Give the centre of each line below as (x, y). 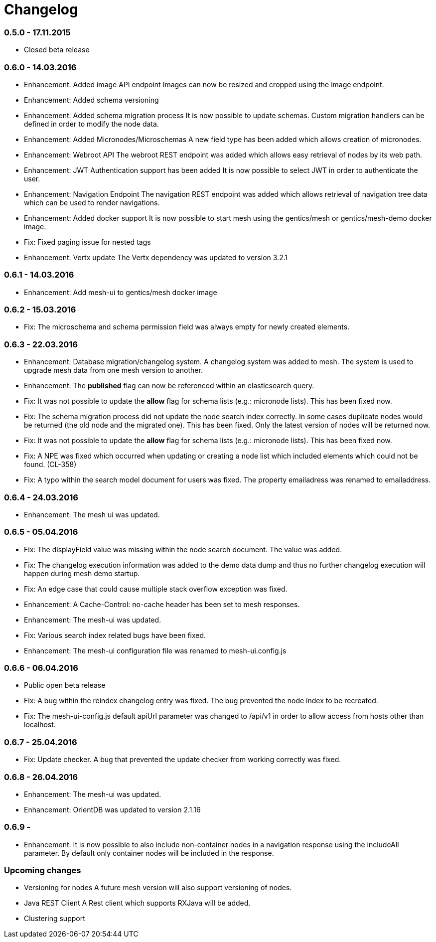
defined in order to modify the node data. (91, 124)
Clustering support (55, 919)
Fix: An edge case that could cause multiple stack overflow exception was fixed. (156, 589)
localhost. (40, 725)
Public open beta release (65, 685)
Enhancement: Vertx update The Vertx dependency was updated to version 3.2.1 (156, 257)
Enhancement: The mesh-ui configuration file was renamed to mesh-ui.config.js (155, 650)
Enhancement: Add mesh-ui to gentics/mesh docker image (121, 292)
